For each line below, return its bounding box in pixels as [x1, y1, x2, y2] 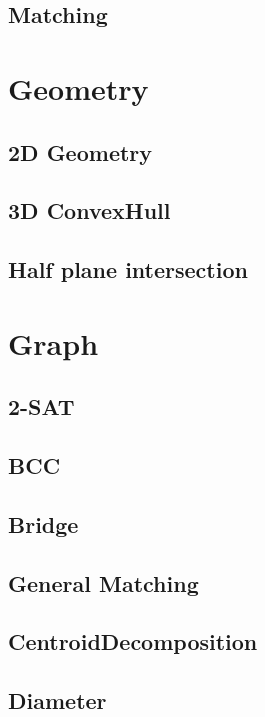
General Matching [8, 567, 199, 598]
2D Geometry [8, 136, 153, 167]
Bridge [8, 508, 79, 539]
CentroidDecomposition [8, 626, 258, 657]
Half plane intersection [8, 254, 248, 285]
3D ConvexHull [8, 195, 171, 226]
